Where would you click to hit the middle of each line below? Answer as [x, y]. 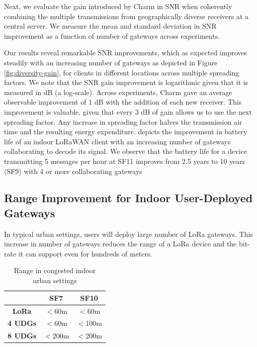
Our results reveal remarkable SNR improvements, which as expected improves [126, 53]
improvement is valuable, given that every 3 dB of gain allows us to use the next [128, 111]
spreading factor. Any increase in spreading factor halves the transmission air [123, 121]
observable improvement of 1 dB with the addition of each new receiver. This [123, 102]
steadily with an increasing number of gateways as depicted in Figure [111, 62]
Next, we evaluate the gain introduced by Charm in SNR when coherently [118, 6]
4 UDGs [22, 323]
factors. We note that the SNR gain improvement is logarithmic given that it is [126, 82]
